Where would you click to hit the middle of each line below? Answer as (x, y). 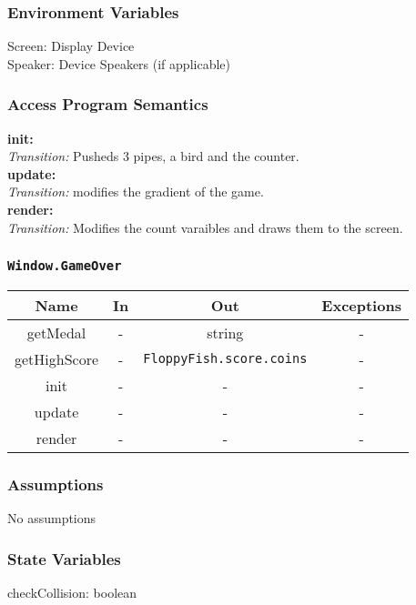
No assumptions (52, 518)
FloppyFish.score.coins (225, 359)
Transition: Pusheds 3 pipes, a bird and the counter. (153, 156)
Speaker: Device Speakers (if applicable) (119, 63)
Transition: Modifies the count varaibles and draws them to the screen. (205, 227)
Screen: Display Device (71, 46)
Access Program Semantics (108, 104)
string (225, 332)
